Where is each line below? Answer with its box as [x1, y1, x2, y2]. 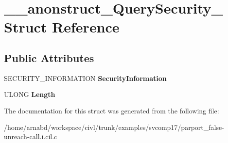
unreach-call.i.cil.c [4, 131, 57, 142]
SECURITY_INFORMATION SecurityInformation [4, 73, 167, 83]
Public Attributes [4, 50, 94, 65]
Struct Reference [4, 17, 120, 37]
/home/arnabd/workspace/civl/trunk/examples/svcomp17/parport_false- [4, 122, 224, 132]
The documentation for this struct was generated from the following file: [4, 105, 219, 115]
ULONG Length [4, 89, 55, 99]
